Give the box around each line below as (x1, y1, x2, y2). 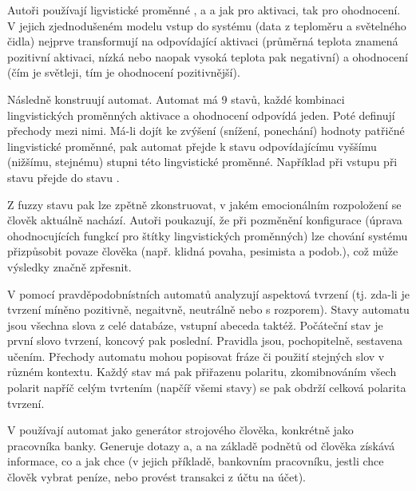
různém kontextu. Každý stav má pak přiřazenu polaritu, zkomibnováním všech (7, 363, 397, 380)
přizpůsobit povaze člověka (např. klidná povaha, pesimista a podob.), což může (7, 243, 398, 259)
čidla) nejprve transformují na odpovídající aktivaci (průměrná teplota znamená (7, 33, 398, 49)
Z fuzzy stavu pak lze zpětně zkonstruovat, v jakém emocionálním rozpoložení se (7, 196, 402, 212)
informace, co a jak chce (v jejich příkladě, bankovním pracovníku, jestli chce (7, 453, 384, 469)
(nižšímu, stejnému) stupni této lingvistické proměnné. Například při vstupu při (7, 153, 398, 170)
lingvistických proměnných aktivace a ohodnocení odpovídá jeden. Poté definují (7, 106, 395, 123)
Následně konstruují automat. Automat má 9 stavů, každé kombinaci (7, 90, 345, 107)
